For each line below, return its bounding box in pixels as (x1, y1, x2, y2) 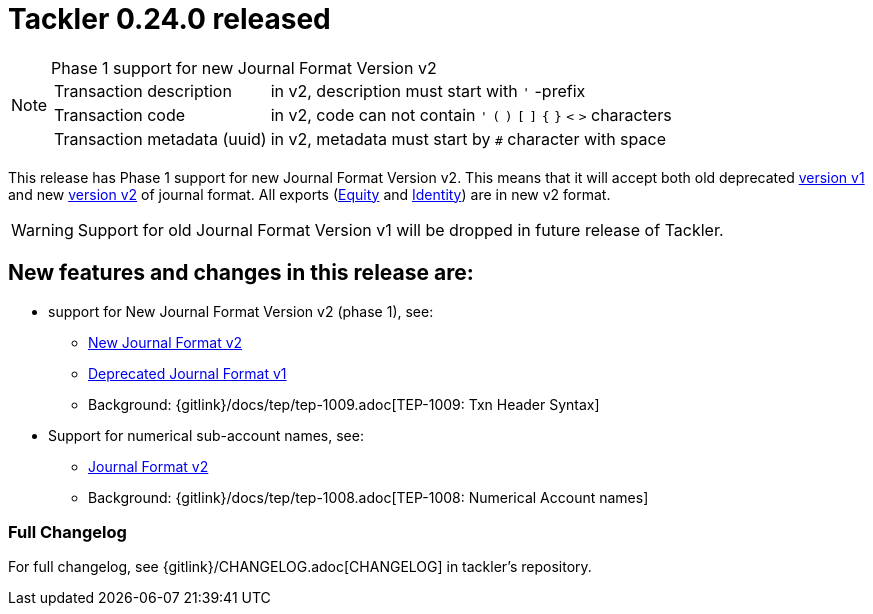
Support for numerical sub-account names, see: (48, 426, 364, 444)
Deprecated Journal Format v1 (88, 364, 287, 382)
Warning (11, 219, 74, 240)
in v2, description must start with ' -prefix (270, 80, 586, 101)
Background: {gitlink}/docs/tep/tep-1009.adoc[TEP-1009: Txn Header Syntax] (88, 395, 600, 413)
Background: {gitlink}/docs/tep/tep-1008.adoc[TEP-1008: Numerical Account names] (88, 488, 649, 506)
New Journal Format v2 (88, 333, 243, 351)
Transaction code (54, 104, 186, 125)
